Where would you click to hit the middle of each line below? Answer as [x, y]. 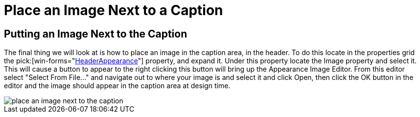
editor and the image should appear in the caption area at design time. [117, 86]
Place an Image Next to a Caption [114, 10]
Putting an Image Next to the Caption [96, 34]
